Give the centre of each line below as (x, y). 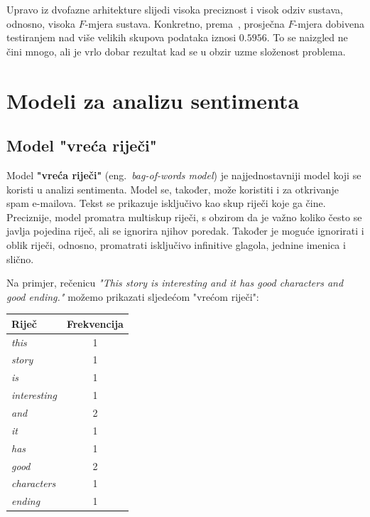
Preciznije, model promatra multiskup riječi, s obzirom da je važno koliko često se (184, 217)
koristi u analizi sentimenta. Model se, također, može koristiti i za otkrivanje (173, 189)
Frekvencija (95, 323)
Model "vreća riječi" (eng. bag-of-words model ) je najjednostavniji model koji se (184, 175)
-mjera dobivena (329, 23)
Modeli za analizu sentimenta (153, 100)
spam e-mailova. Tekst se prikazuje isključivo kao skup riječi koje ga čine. (166, 203)
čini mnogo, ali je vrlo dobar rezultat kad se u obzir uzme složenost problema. (176, 51)
